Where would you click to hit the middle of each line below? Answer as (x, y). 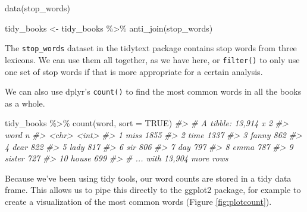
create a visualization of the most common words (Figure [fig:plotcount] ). (138, 201)
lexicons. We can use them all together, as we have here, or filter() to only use (152, 59)
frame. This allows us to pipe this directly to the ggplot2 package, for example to (153, 190)
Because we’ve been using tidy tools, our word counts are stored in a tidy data (148, 178)
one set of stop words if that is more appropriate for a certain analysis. (134, 71)
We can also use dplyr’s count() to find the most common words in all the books (153, 91)
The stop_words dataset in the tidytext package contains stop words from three (151, 48)
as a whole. (25, 103)
